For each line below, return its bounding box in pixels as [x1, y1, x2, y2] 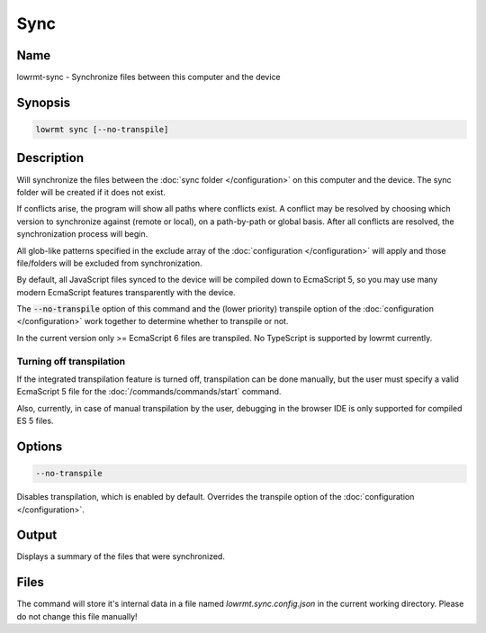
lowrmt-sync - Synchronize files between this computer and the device [16, 72, 281, 83]
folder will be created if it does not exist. [16, 186, 166, 197]
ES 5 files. [16, 415, 54, 427]
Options [16, 439, 63, 454]
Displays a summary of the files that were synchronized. [16, 551, 225, 562]
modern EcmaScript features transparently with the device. [16, 286, 236, 297]
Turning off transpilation [16, 355, 126, 367]
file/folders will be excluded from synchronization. [16, 258, 202, 268]
